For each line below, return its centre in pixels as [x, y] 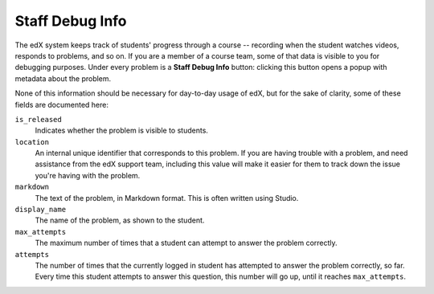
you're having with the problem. [88, 175]
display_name [41, 210]
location [32, 142]
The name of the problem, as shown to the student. [120, 220]
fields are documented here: [61, 104]
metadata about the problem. [63, 78]
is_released [38, 119]
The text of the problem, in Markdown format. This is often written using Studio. [167, 198]
